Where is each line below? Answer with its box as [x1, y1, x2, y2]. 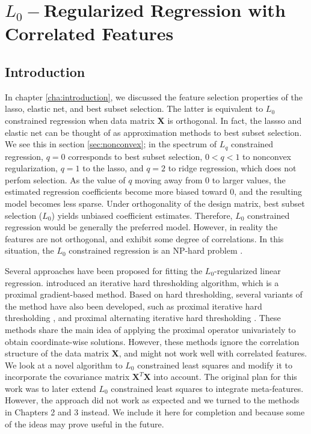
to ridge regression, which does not [168, 162, 297, 174]
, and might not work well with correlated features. [119, 347, 307, 359]
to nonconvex [242, 150, 291, 162]
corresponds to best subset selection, [68, 150, 203, 162]
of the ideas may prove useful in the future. [5, 417, 164, 430]
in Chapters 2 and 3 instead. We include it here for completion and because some [5, 406, 305, 418]
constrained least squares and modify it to [137, 358, 293, 371]
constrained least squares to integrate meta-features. [111, 382, 304, 394]
